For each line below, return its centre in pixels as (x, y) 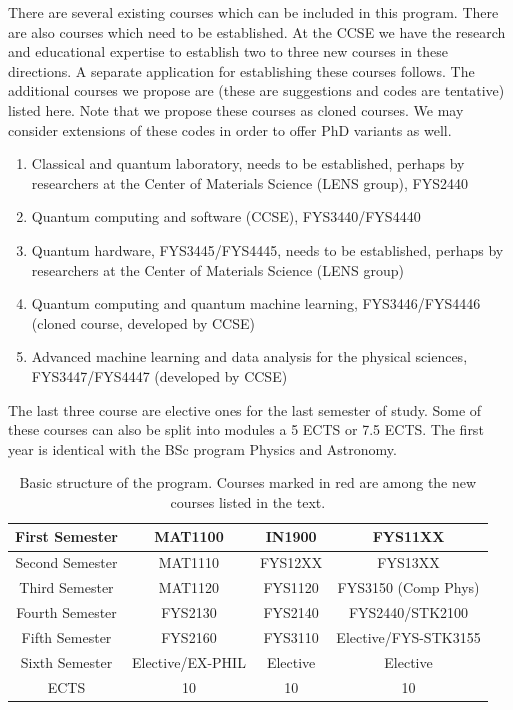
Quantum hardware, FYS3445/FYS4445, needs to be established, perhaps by (267, 249)
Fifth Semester (66, 636)
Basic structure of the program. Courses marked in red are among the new (248, 482)
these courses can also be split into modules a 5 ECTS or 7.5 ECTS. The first (246, 429)
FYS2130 (189, 612)
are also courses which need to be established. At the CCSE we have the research (257, 31)
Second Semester (66, 562)
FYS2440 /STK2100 (408, 612)
